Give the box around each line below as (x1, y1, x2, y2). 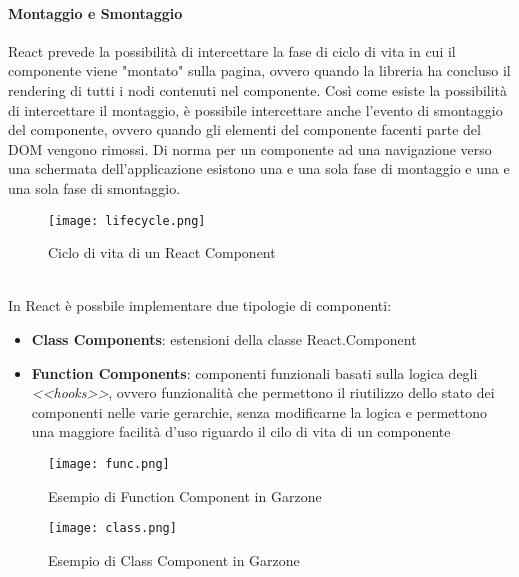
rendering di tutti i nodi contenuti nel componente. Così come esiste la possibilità (8, 79, 508, 100)
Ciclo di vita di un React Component (48, 242, 276, 263)
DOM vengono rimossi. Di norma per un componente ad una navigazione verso (8, 138, 492, 159)
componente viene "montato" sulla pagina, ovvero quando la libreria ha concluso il (8, 60, 511, 81)
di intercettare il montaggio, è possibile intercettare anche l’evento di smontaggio (8, 99, 503, 120)
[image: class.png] (48, 521, 177, 536)
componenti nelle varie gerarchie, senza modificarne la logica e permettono (31, 401, 488, 422)
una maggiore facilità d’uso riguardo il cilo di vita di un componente (31, 421, 451, 442)
